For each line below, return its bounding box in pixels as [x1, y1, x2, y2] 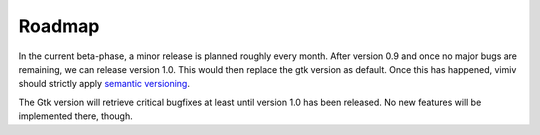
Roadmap [18, 15, 100, 37]
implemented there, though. [18, 110, 134, 122]
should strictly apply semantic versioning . [18, 78, 190, 90]
